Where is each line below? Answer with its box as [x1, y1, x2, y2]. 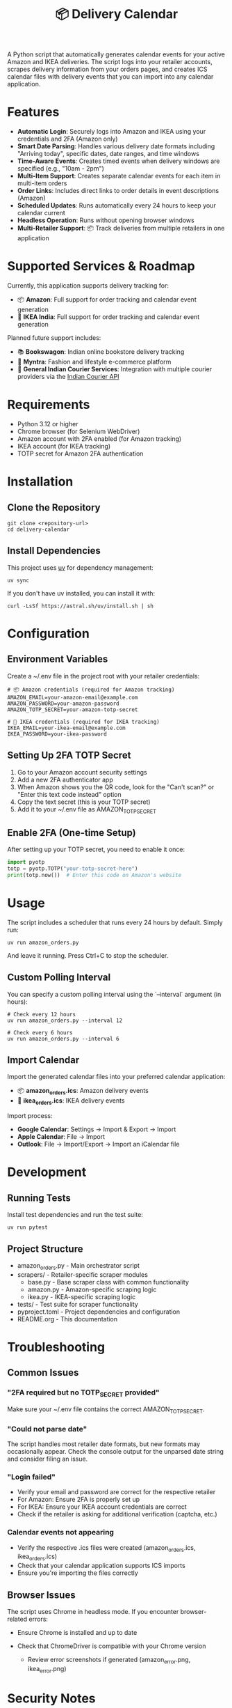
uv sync [7, 577, 30, 584]
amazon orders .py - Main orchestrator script [17, 1261, 140, 1271]
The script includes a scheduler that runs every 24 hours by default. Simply [7, 918, 224, 926]
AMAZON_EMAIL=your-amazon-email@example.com [7, 694, 138, 701]
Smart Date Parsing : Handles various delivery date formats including [17, 142, 215, 150]
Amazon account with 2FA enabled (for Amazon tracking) [17, 435, 182, 443]
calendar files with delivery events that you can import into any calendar [7, 72, 214, 81]
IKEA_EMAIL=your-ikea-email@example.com [7, 724, 126, 731]
